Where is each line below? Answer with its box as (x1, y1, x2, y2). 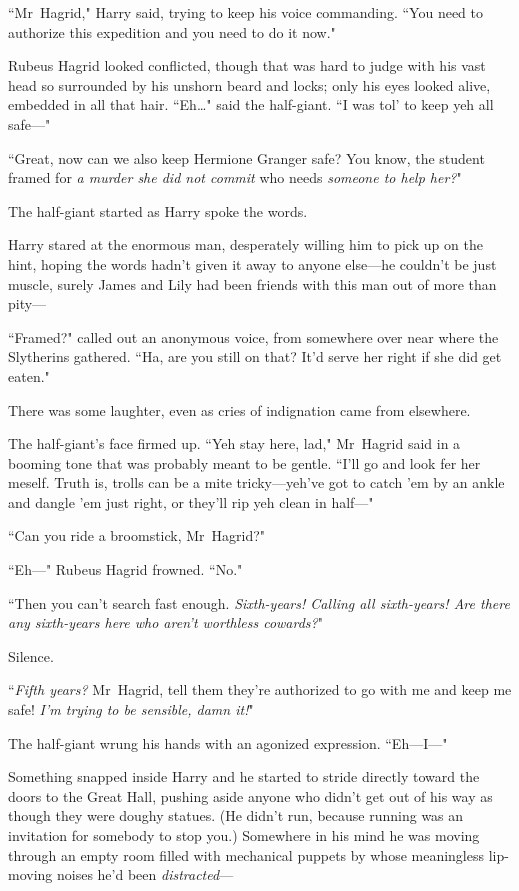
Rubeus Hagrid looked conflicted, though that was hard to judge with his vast (8, 55, 486, 76)
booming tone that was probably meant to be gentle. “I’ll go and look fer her (8, 452, 481, 473)
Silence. (8, 645, 54, 666)
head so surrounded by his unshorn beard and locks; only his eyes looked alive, (8, 74, 491, 95)
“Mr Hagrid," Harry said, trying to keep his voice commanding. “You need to (8, 2, 483, 22)
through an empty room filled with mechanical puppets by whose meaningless (8, 844, 484, 865)
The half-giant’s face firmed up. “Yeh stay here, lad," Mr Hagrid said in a (8, 433, 461, 454)
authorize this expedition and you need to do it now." (8, 21, 336, 42)
